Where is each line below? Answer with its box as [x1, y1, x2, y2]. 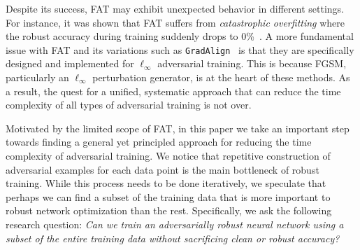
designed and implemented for [6, 56, 134, 71]
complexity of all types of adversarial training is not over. [6, 97, 252, 112]
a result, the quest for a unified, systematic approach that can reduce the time [6, 83, 341, 98]
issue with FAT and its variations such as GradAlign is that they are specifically [6, 42, 354, 57]
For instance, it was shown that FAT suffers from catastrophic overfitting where [6, 15, 345, 29]
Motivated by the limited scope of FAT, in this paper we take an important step [6, 120, 350, 135]
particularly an [6, 70, 69, 85]
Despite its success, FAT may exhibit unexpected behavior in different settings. [6, 1, 344, 15]
